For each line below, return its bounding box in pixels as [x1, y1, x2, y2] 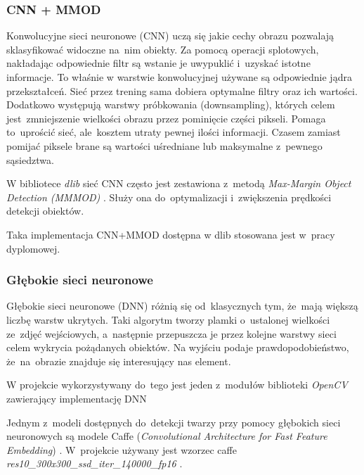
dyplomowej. [6, 241, 60, 255]
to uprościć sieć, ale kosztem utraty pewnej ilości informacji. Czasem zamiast [6, 125, 341, 139]
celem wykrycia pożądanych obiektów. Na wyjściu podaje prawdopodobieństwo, [6, 340, 349, 355]
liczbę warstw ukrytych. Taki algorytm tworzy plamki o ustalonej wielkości [6, 312, 330, 327]
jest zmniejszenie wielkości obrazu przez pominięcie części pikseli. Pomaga [6, 110, 326, 125]
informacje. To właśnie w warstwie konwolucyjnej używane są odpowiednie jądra [6, 70, 352, 84]
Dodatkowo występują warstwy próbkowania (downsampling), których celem [6, 97, 335, 112]
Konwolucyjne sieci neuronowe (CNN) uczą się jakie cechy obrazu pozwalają [6, 28, 334, 43]
